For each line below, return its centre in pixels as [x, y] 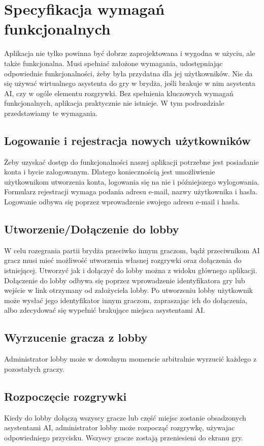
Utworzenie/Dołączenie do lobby [92, 229]
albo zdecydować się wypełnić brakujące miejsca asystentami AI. [105, 310]
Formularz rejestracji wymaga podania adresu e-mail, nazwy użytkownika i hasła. [131, 191]
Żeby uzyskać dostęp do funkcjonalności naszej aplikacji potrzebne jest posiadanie [131, 161]
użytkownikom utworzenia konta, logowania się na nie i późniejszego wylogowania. [132, 181]
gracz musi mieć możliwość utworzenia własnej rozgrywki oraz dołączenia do [123, 260]
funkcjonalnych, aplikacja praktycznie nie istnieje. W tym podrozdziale [114, 103]
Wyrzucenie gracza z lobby [76, 337]
